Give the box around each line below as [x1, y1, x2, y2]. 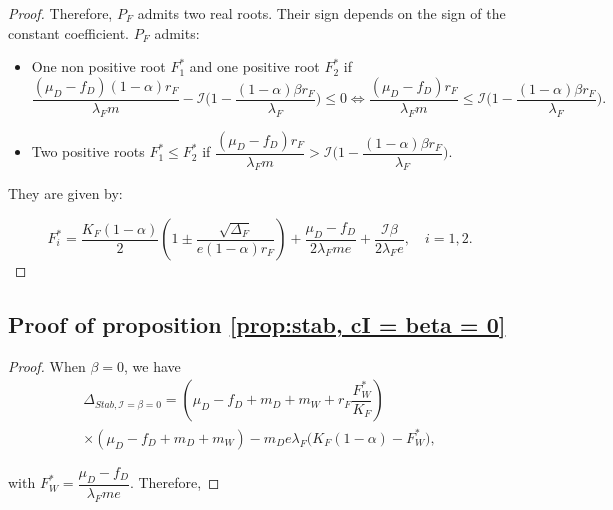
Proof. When [8, 355, 86, 376]
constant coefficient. [8, 22, 130, 43]
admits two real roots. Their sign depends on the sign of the [137, 3, 506, 23]
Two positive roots [31, 141, 145, 162]
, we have [123, 355, 181, 376]
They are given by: [8, 183, 123, 204]
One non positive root [31, 56, 166, 77]
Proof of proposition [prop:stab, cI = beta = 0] [8, 309, 506, 340]
